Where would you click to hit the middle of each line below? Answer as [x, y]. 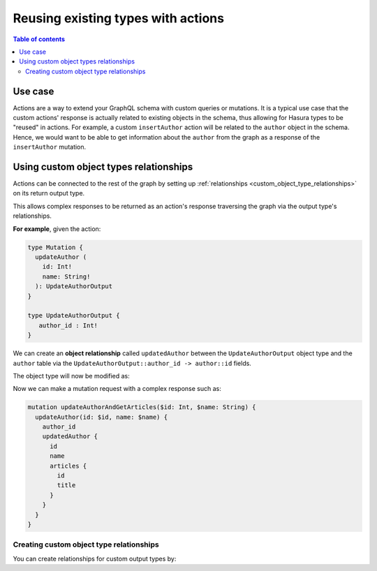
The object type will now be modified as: [72, 376]
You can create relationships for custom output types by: [95, 558]
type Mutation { [56, 247]
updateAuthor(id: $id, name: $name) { [101, 417]
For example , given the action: [57, 229]
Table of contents [39, 39]
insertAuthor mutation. [50, 147]
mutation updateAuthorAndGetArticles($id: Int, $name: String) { [142, 407]
